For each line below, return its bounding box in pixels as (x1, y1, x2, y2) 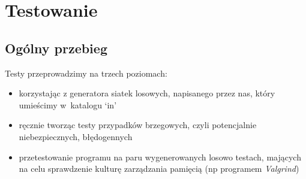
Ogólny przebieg (5, 38, 107, 57)
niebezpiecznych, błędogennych (19, 130, 133, 142)
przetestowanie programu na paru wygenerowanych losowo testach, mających (19, 150, 301, 163)
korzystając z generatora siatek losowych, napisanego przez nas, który (19, 87, 275, 99)
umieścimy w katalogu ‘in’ (19, 98, 117, 111)
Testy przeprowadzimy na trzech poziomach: (5, 66, 167, 79)
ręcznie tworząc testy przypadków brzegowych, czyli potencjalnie (19, 119, 257, 131)
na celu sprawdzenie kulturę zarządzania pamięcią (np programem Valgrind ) (19, 162, 299, 175)
